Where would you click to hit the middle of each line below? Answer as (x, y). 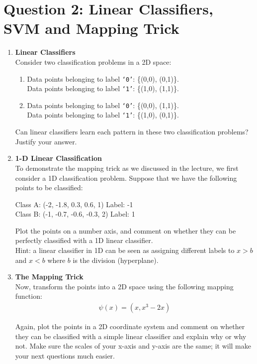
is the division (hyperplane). (116, 260)
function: (29, 296)
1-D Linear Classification (58, 158)
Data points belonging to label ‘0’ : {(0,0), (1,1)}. (103, 105)
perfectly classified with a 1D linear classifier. (84, 240)
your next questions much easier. (65, 355)
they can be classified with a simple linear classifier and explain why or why (131, 336)
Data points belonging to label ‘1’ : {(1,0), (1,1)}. (103, 88)
